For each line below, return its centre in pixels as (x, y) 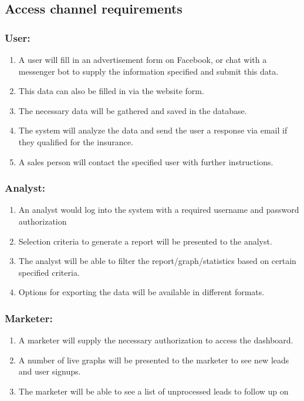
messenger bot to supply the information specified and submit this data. (148, 71)
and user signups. (50, 371)
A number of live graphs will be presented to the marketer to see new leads (154, 360)
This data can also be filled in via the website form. (111, 91)
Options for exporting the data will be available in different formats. (141, 292)
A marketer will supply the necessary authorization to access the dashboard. (156, 340)
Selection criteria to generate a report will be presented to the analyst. (145, 241)
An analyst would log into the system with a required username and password (159, 210)
